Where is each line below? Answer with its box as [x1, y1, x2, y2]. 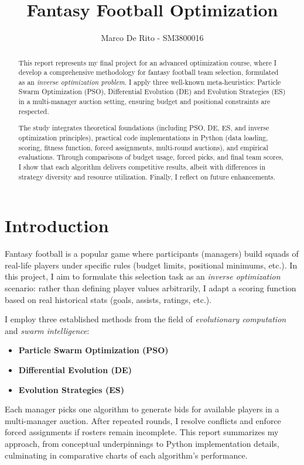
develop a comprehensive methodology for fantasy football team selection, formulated [18, 67, 279, 77]
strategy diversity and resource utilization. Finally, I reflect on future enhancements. [18, 171, 276, 181]
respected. [18, 106, 49, 116]
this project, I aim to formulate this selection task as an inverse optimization [5, 270, 281, 283]
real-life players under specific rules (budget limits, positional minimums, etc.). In [5, 259, 298, 271]
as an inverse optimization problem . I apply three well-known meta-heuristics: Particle [18, 77, 281, 87]
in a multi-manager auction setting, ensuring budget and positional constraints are [18, 97, 271, 106]
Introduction [5, 213, 109, 237]
